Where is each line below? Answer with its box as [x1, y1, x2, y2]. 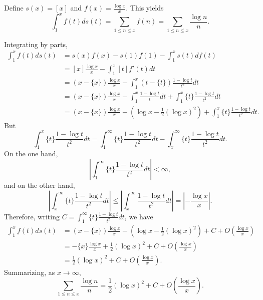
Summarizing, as [4, 266, 55, 277]
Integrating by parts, [4, 39, 68, 49]
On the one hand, [4, 148, 58, 159]
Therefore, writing [4, 211, 60, 221]
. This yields [126, 3, 164, 13]
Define [4, 3, 24, 13]
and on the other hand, [4, 180, 75, 190]
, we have [124, 211, 153, 221]
